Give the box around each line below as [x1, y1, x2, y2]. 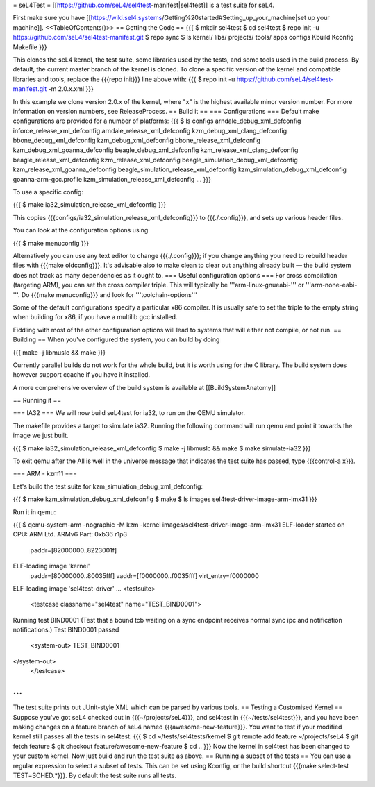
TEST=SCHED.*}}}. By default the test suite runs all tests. [12, 771, 177, 779]
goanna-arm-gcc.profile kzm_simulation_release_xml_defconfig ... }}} [12, 175, 212, 183]
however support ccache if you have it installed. [12, 371, 151, 379]
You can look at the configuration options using [12, 226, 149, 235]
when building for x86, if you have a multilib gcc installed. [12, 313, 178, 321]
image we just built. [12, 431, 69, 440]
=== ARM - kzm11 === [12, 469, 78, 478]
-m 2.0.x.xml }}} [48, 85, 94, 93]
